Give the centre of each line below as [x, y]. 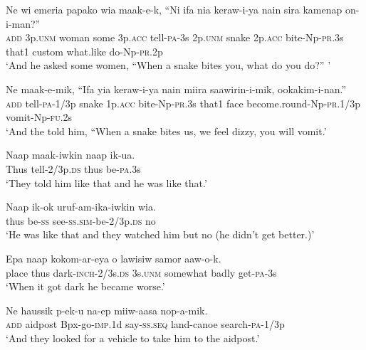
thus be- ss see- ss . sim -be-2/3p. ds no [81, 220]
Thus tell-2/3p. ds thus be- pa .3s [73, 168]
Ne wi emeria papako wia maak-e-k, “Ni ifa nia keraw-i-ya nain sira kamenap [174, 9]
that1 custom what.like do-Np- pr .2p [84, 51]
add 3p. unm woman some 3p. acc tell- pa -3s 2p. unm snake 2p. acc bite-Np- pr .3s [175, 37]
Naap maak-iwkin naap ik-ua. [70, 155]
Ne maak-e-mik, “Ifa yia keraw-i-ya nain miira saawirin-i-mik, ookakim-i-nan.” [176, 89]
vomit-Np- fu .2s [39, 117]
